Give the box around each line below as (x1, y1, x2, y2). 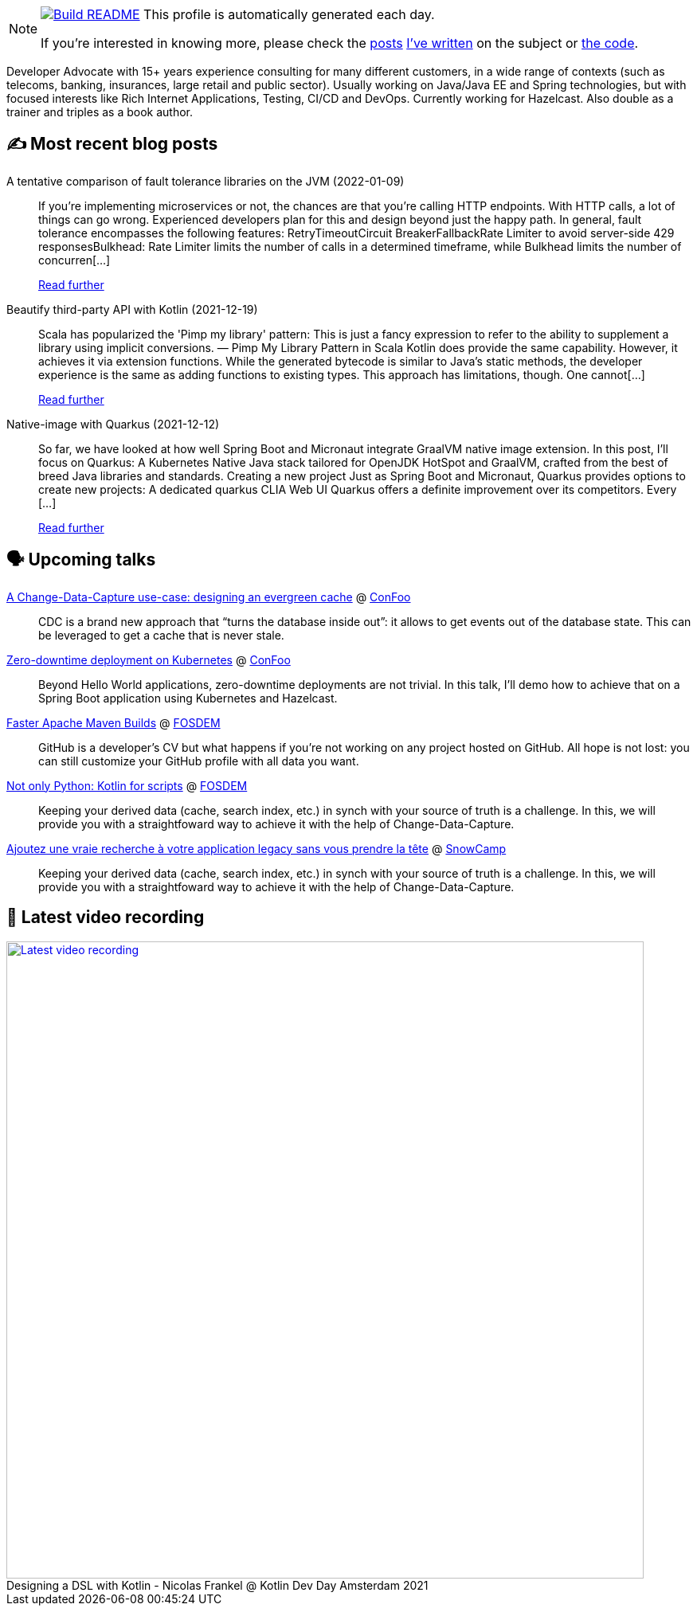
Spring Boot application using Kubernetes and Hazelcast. (38, 691, 338, 705)
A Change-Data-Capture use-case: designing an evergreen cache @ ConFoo (6, 589, 411, 604)
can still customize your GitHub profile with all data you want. (38, 753, 359, 768)
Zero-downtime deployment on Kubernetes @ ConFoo (6, 652, 291, 667)
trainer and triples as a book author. (6, 105, 194, 119)
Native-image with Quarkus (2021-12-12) (6, 417, 220, 431)
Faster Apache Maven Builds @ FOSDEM (6, 715, 221, 730)
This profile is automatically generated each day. (143, 6, 435, 22)
